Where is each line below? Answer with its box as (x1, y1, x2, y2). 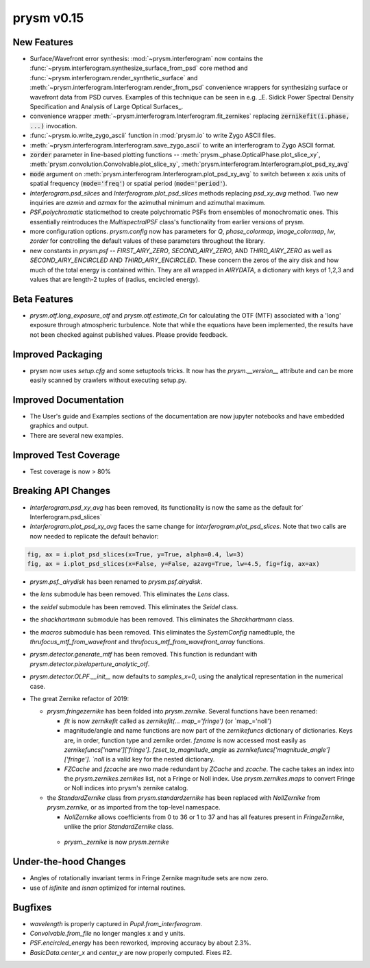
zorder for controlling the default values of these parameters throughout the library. (29, 237, 265, 245)
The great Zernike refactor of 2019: (29, 694, 129, 703)
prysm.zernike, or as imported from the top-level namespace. (47, 803, 221, 812)
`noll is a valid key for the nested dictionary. (92, 755, 215, 764)
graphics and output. (29, 422, 89, 430)
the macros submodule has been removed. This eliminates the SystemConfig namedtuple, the (29, 628, 295, 636)
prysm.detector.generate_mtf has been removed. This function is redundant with (29, 650, 258, 659)
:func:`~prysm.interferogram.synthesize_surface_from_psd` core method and (29, 64, 248, 72)
